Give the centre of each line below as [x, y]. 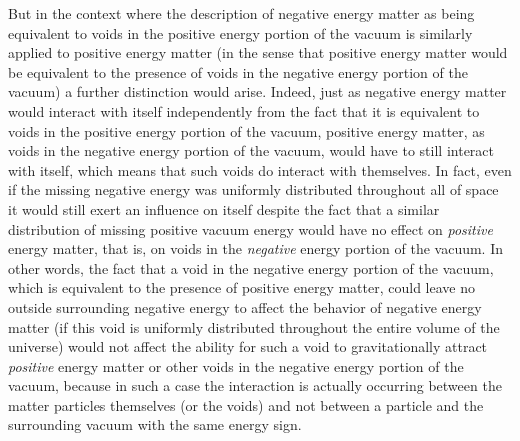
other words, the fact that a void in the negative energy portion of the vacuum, [251, 267]
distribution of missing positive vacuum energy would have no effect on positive [250, 228]
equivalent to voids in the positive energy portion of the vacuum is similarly [240, 32]
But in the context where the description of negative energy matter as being [241, 13]
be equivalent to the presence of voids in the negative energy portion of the [238, 71]
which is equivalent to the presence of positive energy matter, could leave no [241, 287]
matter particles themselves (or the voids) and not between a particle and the [246, 404]
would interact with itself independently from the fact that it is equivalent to [244, 110]
